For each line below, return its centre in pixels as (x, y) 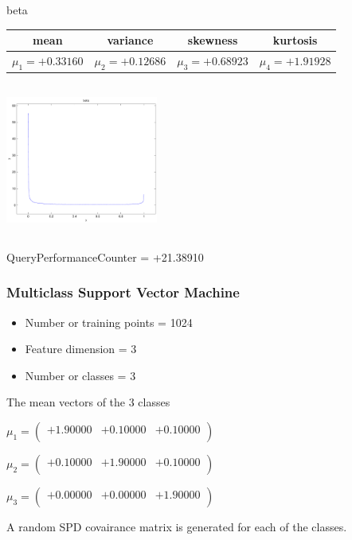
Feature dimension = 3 (81, 349)
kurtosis (295, 40)
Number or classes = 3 (80, 375)
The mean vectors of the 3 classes (88, 402)
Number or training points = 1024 (109, 322)
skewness (213, 40)
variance (130, 40)
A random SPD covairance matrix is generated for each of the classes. (177, 526)
